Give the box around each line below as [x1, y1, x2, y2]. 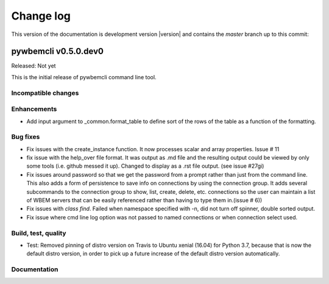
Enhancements [11, 105, 57, 113]
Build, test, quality [11, 229, 66, 237]
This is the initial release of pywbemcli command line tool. [11, 73, 157, 80]
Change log [11, 9, 71, 23]
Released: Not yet [11, 62, 56, 69]
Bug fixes [11, 133, 40, 141]
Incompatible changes [11, 88, 79, 97]
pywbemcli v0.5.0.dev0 [11, 46, 104, 57]
